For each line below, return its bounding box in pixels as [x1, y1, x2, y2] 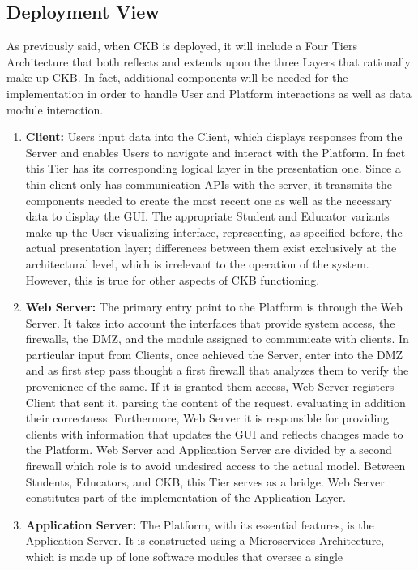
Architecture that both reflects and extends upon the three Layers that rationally [6, 53, 411, 70]
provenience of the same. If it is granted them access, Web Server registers [25, 378, 395, 395]
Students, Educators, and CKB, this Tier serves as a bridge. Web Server [25, 473, 385, 490]
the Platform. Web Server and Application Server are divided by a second [25, 441, 392, 458]
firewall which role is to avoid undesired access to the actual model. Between [25, 457, 406, 474]
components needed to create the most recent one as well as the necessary [25, 191, 392, 208]
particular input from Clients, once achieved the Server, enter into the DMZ [25, 345, 403, 362]
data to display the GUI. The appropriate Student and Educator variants [25, 208, 390, 225]
